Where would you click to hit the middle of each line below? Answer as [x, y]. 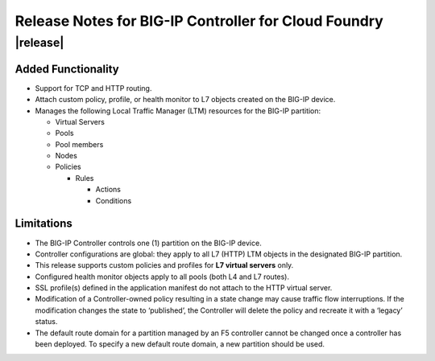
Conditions [114, 200]
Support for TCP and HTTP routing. [93, 88]
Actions [108, 190]
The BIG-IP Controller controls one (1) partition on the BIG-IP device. [148, 243]
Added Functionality [67, 69]
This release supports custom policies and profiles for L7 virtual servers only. [164, 265]
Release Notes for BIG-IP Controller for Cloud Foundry [199, 21]
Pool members [79, 144]
